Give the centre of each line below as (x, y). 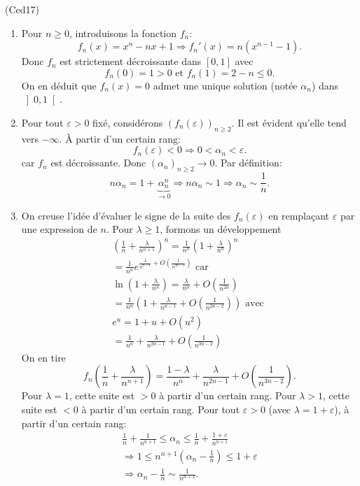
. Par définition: (248, 163)
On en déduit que (59, 85)
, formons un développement (221, 229)
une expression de (59, 229)
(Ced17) (22, 9)
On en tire (43, 357)
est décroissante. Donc (98, 163)
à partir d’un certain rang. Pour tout (161, 409)
